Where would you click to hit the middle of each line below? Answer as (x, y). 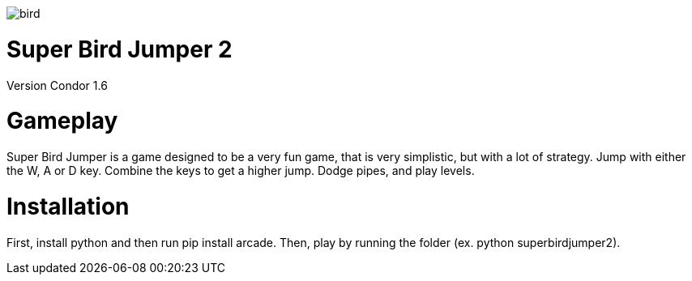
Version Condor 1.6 (57, 85)
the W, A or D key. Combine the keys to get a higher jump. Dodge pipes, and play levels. (241, 170)
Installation (68, 206)
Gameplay (62, 121)
